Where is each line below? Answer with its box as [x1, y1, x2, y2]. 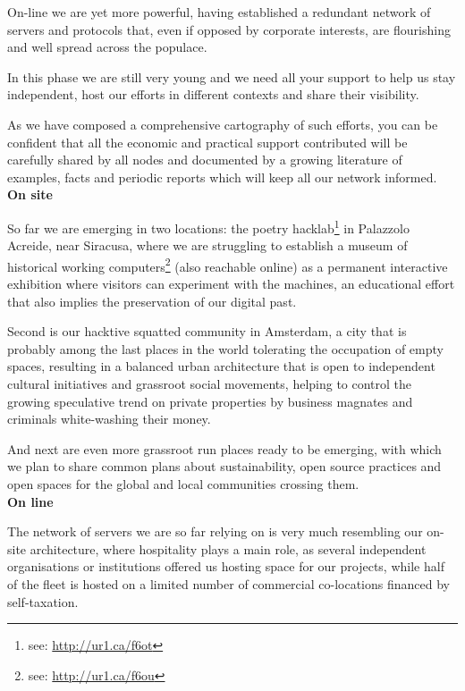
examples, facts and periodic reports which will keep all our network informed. [7, 167, 437, 186]
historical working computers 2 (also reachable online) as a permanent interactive [7, 254, 448, 275]
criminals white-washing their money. [7, 409, 211, 428]
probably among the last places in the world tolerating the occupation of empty [7, 339, 444, 358]
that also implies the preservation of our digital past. [7, 291, 297, 310]
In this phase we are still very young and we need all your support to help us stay [7, 67, 456, 86]
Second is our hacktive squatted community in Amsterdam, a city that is [7, 322, 407, 341]
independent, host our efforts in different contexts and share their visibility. [7, 85, 419, 104]
